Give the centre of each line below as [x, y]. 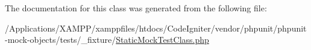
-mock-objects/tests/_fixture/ [61, 40]
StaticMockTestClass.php [162, 40]
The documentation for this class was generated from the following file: [136, 8]
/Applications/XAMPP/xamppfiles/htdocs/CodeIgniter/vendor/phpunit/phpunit [156, 28]
